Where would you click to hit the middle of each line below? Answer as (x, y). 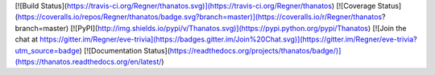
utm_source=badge (47, 50)
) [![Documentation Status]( (125, 50)
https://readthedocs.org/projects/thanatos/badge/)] (255, 50)
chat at (27, 39)
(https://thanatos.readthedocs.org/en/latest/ (88, 61)
